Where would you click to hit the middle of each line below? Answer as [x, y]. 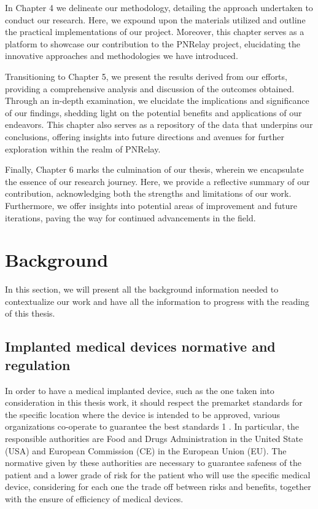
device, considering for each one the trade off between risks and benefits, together [158, 487]
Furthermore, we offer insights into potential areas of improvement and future [151, 205]
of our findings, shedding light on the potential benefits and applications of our [153, 112]
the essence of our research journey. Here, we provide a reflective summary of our [157, 181]
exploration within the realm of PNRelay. [83, 148]
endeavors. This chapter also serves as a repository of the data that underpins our [159, 124]
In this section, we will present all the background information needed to [142, 289]
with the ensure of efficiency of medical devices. [94, 498]
